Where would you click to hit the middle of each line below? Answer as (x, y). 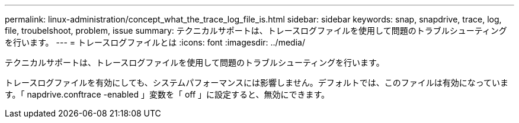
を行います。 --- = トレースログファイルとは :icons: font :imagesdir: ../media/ (155, 42)
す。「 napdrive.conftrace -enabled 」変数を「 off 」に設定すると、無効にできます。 (167, 94)
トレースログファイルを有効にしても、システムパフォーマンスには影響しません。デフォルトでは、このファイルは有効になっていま (257, 82)
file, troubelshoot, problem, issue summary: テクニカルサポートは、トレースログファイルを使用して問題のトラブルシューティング (256, 30)
